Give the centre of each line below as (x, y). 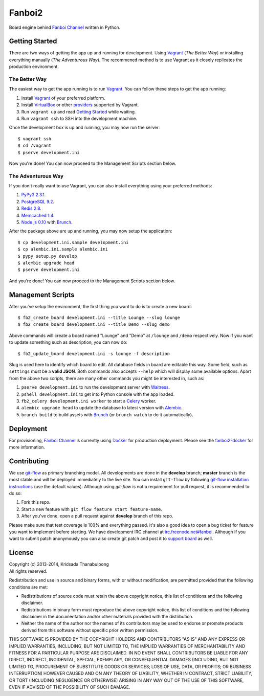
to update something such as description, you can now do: (68, 342)
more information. (27, 447)
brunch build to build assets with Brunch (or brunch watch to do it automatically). (107, 415)
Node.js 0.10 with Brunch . (47, 222)
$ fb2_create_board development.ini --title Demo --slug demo (94, 325)
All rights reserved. (28, 571)
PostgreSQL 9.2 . (38, 202)
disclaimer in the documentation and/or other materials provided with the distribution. (107, 617)
